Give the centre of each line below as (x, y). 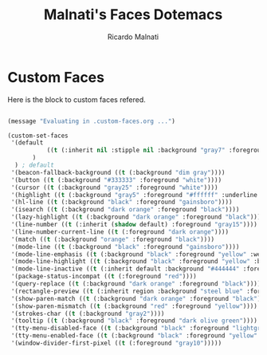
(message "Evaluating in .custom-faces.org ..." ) (92, 121)
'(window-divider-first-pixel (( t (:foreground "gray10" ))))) (116, 343)
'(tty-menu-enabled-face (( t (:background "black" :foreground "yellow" (134, 336)
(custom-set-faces (38, 136)
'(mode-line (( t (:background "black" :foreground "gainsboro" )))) (125, 247)
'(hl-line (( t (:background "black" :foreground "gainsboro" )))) (122, 202)
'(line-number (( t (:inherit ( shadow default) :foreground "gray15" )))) (134, 225)
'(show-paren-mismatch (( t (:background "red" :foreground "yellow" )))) (134, 306)
